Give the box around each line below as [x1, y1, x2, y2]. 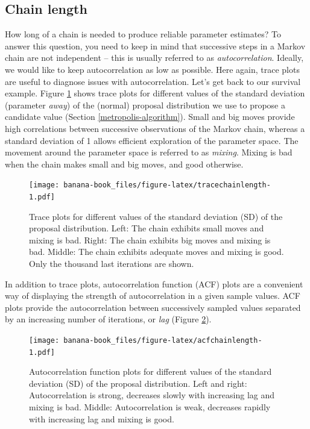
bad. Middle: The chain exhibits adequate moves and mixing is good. [29, 245, 284, 258]
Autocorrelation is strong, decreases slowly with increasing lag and [29, 389, 275, 401]
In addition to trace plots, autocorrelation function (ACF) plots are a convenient [5, 277, 303, 290]
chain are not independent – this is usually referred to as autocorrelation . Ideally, [5, 51, 304, 64]
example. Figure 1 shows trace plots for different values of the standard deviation [5, 87, 305, 99]
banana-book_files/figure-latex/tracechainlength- [63, 181, 271, 190]
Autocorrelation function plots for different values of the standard [29, 365, 272, 378]
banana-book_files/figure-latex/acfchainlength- [63, 336, 262, 345]
